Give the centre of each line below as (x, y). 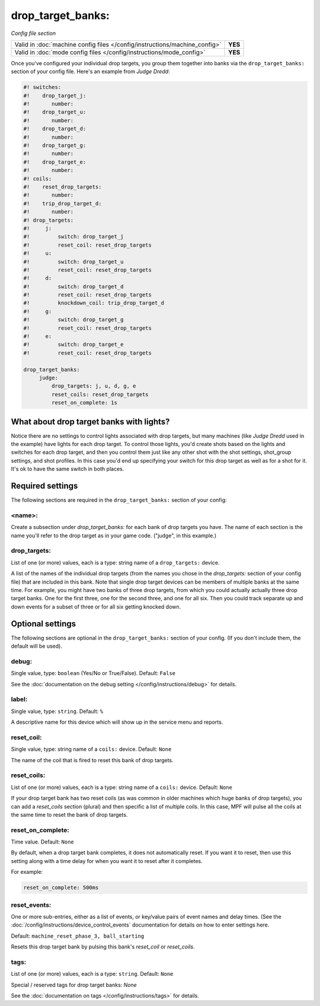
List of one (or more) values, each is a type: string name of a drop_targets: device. (115, 562)
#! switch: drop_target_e (73, 345)
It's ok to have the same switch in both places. (68, 469)
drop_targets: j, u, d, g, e (94, 386)
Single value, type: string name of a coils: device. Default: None (91, 749)
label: (19, 699)
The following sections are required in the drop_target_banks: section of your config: (119, 500)
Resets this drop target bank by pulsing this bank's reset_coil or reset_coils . (103, 947)
